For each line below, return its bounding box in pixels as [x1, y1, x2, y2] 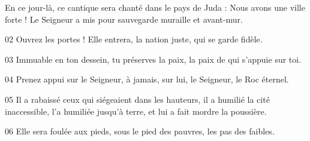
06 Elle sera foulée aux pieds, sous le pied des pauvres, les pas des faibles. [5, 125, 275, 137]
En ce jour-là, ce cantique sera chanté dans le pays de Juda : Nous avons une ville [5, 1, 305, 13]
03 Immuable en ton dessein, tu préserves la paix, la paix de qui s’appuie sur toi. [5, 53, 302, 65]
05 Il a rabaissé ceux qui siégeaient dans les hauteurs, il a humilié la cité [5, 93, 270, 105]
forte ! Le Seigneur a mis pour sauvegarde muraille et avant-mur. [5, 13, 243, 25]
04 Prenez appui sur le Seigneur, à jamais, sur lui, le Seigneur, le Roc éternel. [5, 73, 289, 85]
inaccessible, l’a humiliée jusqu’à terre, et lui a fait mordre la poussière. [5, 105, 267, 117]
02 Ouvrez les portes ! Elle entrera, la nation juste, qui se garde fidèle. [5, 33, 263, 45]
